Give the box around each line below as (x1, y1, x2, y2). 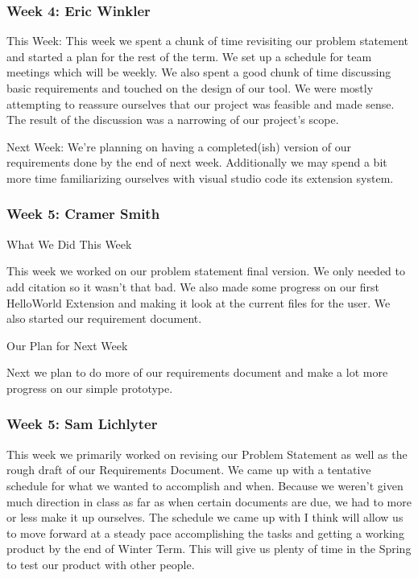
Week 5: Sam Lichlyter (6, 414, 158, 434)
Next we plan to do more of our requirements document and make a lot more (6, 364, 388, 381)
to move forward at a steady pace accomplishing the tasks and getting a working (6, 524, 404, 541)
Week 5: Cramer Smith (6, 204, 160, 224)
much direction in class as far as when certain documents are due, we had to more (6, 493, 412, 510)
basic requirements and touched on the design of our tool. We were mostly (6, 80, 374, 96)
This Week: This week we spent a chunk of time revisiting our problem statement (6, 32, 408, 49)
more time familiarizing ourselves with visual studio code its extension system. (6, 169, 394, 186)
